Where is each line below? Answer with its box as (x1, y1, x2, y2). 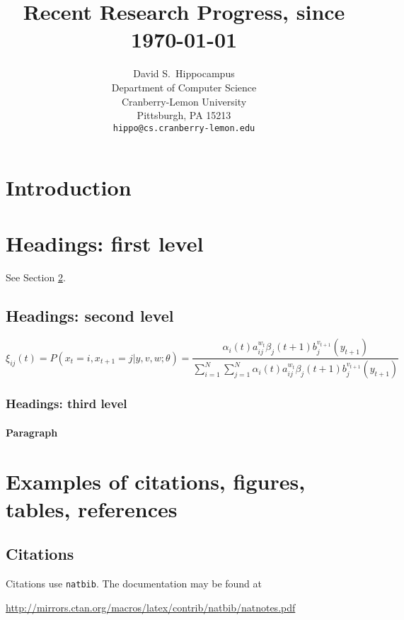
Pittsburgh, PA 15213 (137, 108, 231, 123)
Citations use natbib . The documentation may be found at (6, 576, 262, 591)
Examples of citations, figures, (6, 466, 306, 495)
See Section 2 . (6, 269, 66, 284)
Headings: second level (6, 304, 174, 326)
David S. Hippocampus (133, 66, 235, 81)
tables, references (6, 494, 178, 523)
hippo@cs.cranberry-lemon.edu (112, 123, 255, 133)
